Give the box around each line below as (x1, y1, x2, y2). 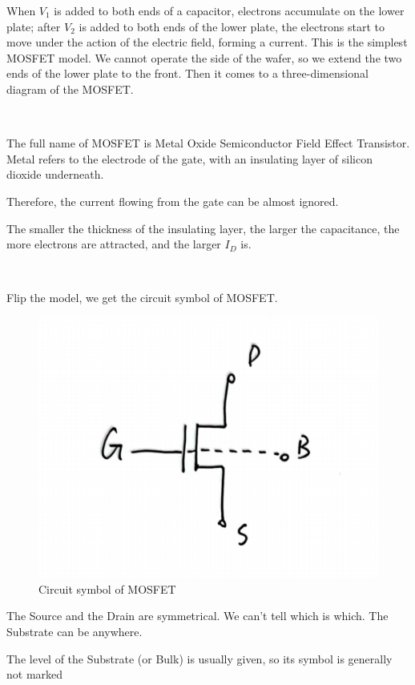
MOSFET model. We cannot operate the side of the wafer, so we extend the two (6, 49, 402, 66)
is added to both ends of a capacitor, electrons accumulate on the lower (54, 2, 405, 18)
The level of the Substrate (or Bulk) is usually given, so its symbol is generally (6, 650, 393, 667)
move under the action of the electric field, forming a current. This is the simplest (6, 34, 408, 50)
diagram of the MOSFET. (6, 80, 134, 97)
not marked (6, 666, 63, 683)
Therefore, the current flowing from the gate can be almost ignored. (6, 192, 339, 209)
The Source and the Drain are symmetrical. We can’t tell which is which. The (6, 607, 389, 624)
